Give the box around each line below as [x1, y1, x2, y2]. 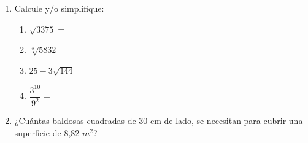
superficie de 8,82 [14, 126, 80, 139]
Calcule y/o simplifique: [14, 2, 104, 14]
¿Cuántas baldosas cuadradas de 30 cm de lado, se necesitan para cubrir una [14, 114, 303, 127]
